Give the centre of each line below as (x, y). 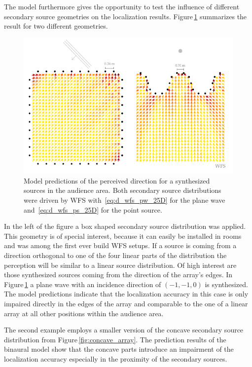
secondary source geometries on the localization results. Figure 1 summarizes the (126, 16)
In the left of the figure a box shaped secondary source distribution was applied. (125, 226)
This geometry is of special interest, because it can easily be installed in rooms (123, 236)
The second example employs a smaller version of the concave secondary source (124, 330)
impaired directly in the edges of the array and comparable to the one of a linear (126, 303)
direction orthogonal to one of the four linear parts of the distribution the (115, 255)
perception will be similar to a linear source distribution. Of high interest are (120, 265)
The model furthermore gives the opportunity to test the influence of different (122, 6)
